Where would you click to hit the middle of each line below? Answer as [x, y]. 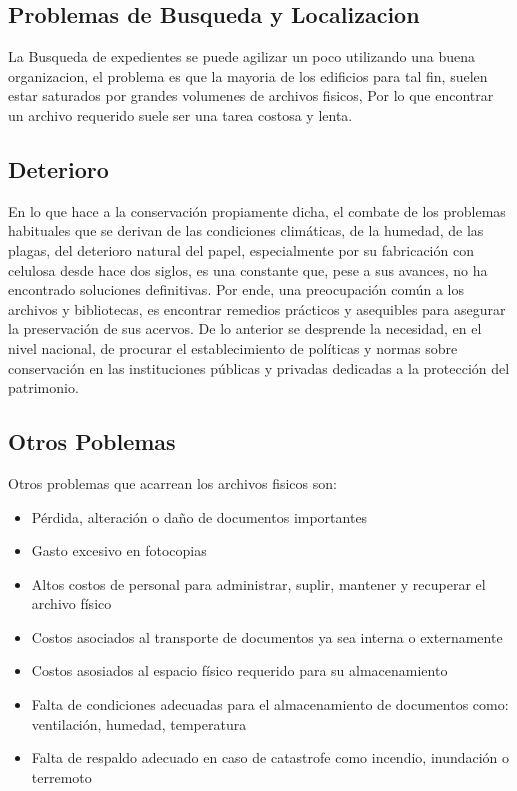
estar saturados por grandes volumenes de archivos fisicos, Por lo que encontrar [251, 95]
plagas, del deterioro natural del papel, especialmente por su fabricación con [241, 249]
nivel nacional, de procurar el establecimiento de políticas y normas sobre [233, 347]
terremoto [61, 776]
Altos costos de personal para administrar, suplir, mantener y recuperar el [258, 583]
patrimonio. [43, 387]
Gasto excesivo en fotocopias [119, 550]
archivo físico [71, 603]
